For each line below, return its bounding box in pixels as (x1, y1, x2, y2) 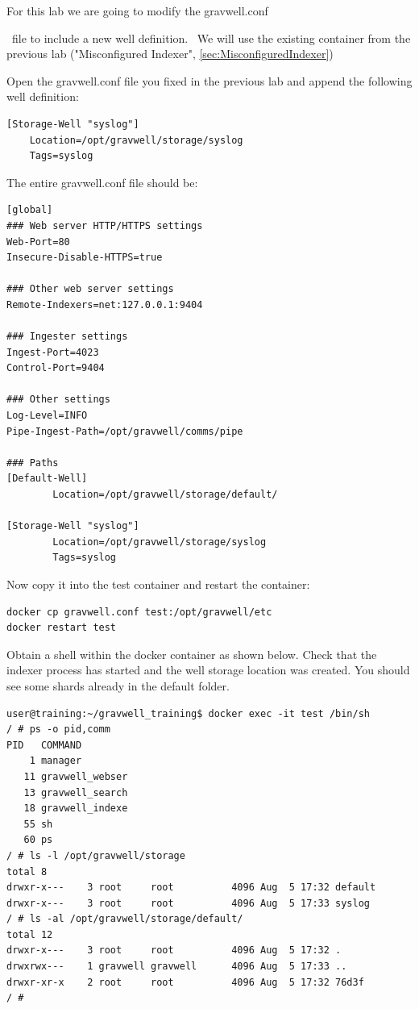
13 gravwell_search (23, 786, 128, 798)
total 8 (6, 865, 48, 878)
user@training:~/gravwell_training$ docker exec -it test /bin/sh (6, 707, 371, 719)
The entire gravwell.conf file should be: (6, 173, 198, 190)
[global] (6, 204, 53, 216)
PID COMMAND (6, 739, 82, 751)
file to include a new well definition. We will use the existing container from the (11, 29, 411, 46)
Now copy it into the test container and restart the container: (6, 576, 310, 592)
